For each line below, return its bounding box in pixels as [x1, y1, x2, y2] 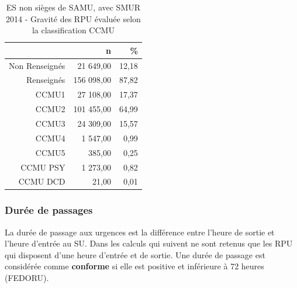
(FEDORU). [5, 272, 49, 284]
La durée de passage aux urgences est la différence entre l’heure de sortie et [5, 225, 275, 238]
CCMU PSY [20, 161, 65, 173]
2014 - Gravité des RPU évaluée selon [6, 12, 141, 25]
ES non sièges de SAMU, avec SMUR [6, 1, 141, 13]
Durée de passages [5, 203, 93, 217]
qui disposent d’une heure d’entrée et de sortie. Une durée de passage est [5, 248, 265, 261]
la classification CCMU [32, 24, 115, 36]
